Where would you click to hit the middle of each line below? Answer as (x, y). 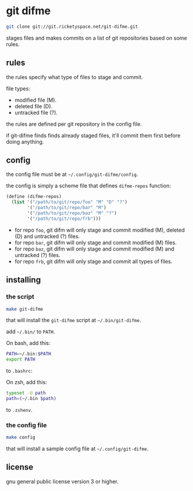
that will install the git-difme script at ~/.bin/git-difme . (74, 320)
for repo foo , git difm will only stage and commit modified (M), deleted (100, 230)
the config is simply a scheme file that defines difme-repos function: (89, 186)
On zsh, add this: (26, 382)
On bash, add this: (28, 343)
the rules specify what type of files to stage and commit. (74, 77)
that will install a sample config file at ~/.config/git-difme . (77, 449)
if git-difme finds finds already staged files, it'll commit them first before (93, 135)
